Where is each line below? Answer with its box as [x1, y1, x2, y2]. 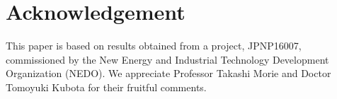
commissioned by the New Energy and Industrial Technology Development [6, 52, 329, 66]
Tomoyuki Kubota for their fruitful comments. [6, 79, 207, 94]
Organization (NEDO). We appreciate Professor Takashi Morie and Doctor [6, 66, 331, 81]
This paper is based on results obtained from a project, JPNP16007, [6, 38, 302, 53]
